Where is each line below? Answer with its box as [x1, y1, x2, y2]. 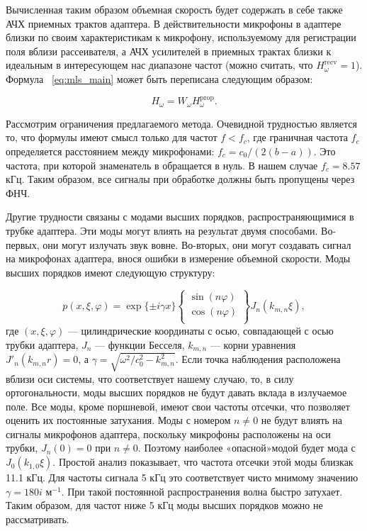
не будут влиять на [261, 413, 342, 427]
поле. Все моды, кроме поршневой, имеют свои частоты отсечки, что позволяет [6, 398, 350, 413]
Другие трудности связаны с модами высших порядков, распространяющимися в [6, 209, 354, 224]
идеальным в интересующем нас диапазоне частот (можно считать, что [6, 57, 313, 72]
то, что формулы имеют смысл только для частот [6, 130, 218, 145]
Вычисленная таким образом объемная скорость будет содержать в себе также [6, 2, 343, 16]
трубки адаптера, [6, 337, 79, 352]
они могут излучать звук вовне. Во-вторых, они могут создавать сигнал [43, 237, 351, 252]
